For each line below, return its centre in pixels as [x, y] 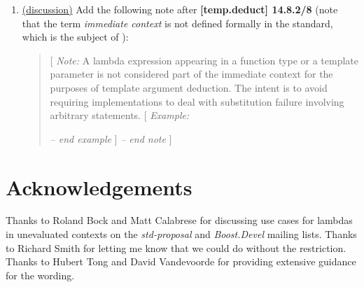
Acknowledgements [99, 187]
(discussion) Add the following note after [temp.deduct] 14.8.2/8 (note [180, 9]
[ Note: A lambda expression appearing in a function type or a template [204, 60]
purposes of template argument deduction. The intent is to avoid [189, 87]
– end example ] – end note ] [111, 138]
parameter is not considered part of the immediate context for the [191, 74]
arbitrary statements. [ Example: [120, 115]
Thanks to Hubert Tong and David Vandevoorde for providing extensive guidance [181, 261]
